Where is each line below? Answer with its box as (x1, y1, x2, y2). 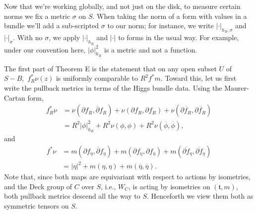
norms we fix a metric (4, 10, 70, 21)
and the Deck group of (4, 181, 72, 191)
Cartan (4, 92, 25, 103)
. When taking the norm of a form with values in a (92, 10, 247, 21)
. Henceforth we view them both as (147, 191, 254, 201)
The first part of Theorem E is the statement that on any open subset (4, 63, 217, 73)
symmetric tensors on (4, 200, 69, 211)
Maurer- (224, 82, 249, 93)
